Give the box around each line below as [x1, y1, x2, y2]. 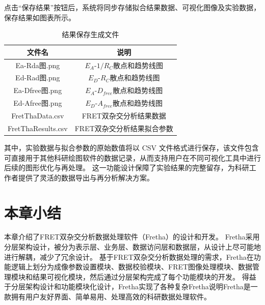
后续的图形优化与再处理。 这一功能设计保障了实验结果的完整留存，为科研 [4, 162, 249, 173]
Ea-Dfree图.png [13, 85, 62, 96]
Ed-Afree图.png [13, 98, 62, 108]
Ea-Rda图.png [15, 59, 60, 70]
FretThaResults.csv [8, 123, 68, 133]
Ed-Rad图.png [15, 72, 60, 83]
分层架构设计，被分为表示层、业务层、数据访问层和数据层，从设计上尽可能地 [4, 241, 261, 252]
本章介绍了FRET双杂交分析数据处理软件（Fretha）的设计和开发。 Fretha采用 [4, 231, 260, 242]
